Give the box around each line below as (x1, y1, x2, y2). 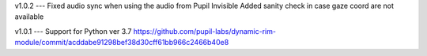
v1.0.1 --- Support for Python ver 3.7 (14, 26, 132, 35)
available (14, 12, 44, 21)
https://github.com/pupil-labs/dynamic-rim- (133, 26, 277, 35)
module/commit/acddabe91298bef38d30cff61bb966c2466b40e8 (14, 38, 229, 47)
